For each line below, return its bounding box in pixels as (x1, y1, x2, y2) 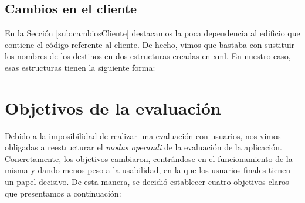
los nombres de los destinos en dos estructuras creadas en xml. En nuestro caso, (5, 50, 291, 62)
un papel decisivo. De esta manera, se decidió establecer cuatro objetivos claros (5, 176, 289, 188)
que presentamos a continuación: (5, 187, 121, 199)
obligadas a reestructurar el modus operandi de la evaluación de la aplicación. (5, 141, 282, 153)
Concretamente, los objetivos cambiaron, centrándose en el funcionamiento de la (5, 152, 293, 164)
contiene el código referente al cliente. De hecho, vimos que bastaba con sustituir (5, 38, 295, 50)
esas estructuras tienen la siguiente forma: (5, 61, 155, 73)
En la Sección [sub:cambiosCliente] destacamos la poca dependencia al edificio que (5, 27, 300, 39)
